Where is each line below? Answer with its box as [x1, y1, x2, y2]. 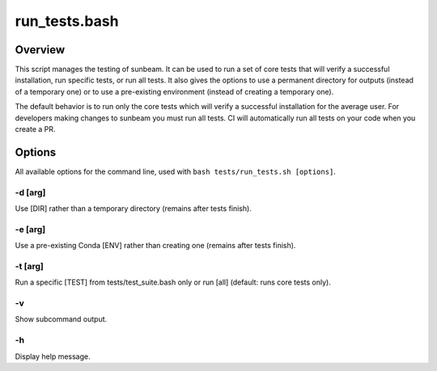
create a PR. [15, 124, 56, 134]
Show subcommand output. [15, 314, 108, 324]
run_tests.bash [15, 12, 119, 30]
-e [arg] [15, 223, 46, 234]
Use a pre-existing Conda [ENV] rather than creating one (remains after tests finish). [15, 241, 296, 251]
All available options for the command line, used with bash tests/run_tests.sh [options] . [15, 167, 336, 176]
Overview [15, 43, 66, 57]
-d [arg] [15, 187, 46, 198]
